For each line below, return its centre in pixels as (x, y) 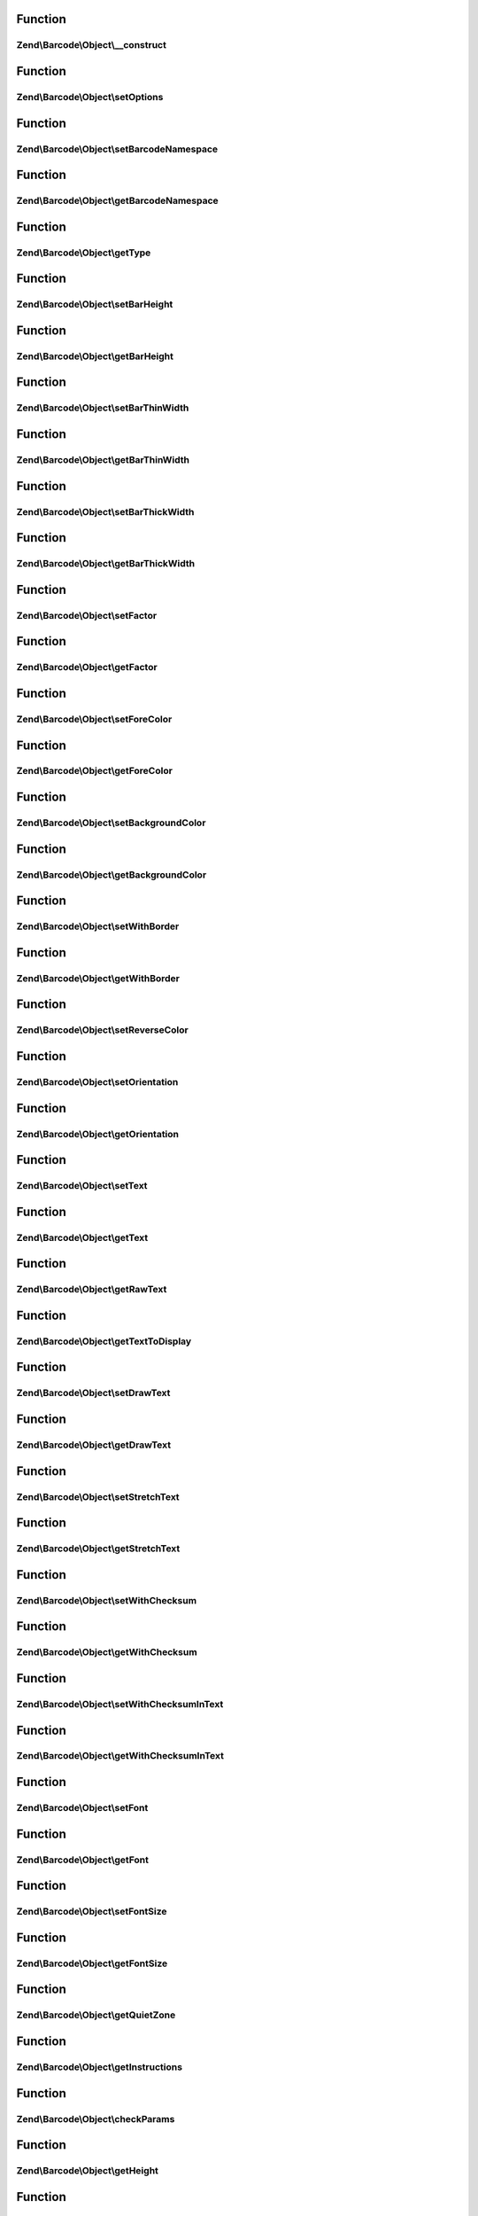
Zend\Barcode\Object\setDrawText (93, 1393)
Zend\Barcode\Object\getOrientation (98, 1134)
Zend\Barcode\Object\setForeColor (94, 719)
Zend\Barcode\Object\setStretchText (98, 1496)
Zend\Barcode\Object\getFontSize (92, 1963)
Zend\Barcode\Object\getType (84, 253)
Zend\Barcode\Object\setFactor (87, 615)
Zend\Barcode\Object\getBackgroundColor (112, 875)
